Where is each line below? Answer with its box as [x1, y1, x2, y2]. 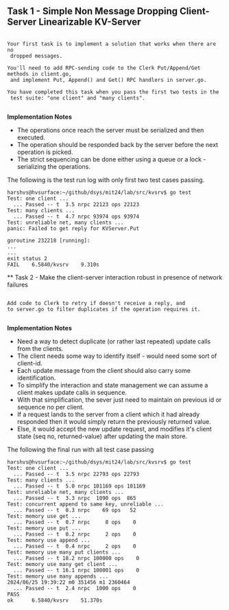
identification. [16, 374, 56, 382]
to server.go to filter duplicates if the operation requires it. [7, 306, 201, 313]
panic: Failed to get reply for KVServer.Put [7, 225, 139, 232]
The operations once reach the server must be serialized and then [16, 126, 204, 134]
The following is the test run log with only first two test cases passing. [7, 175, 205, 184]
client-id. [16, 359, 43, 367]
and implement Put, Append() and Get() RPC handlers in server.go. [10, 76, 207, 83]
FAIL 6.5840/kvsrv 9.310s [7, 261, 99, 268]
